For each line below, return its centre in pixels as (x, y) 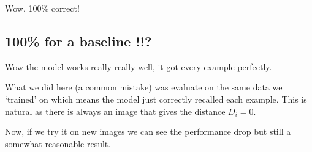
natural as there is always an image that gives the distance (115, 111)
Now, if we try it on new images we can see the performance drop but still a (148, 132)
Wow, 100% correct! (42, 8)
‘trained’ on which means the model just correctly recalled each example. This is (156, 99)
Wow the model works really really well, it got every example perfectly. (139, 66)
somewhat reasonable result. (58, 143)
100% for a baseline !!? (78, 41)
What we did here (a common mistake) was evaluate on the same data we (144, 87)
